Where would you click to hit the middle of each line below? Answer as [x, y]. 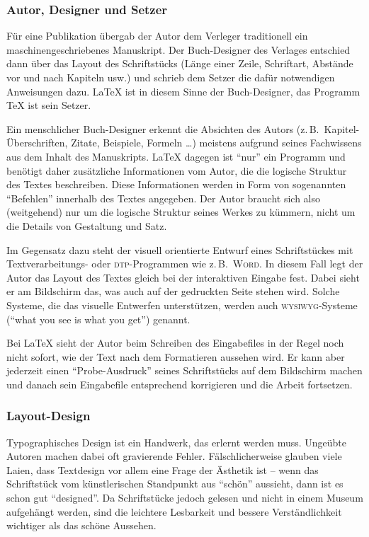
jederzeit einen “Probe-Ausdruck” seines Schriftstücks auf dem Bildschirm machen [184, 370]
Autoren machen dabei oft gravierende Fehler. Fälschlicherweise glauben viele [174, 456]
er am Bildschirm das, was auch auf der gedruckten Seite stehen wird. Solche [173, 291]
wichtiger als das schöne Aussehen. [81, 525]
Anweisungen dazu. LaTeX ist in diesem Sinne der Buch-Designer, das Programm [183, 91]
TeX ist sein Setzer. [49, 105]
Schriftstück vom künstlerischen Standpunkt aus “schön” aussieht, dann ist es [175, 484]
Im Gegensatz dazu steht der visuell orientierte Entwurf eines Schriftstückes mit [180, 249]
